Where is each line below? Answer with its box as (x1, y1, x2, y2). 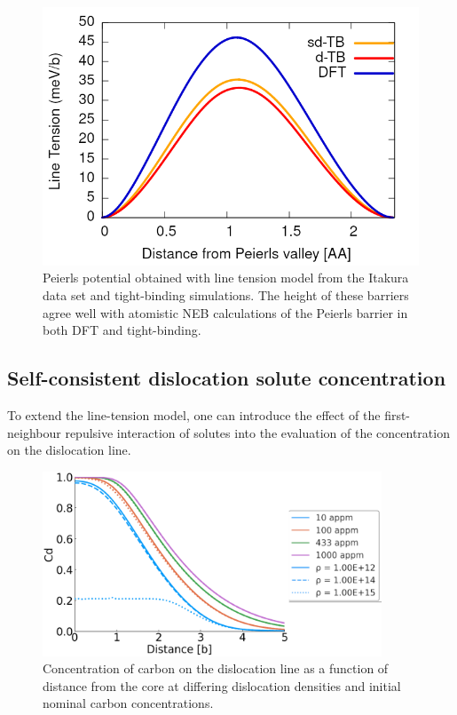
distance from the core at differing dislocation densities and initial (43, 676, 401, 695)
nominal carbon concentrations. (43, 694, 214, 712)
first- (384, 405, 411, 424)
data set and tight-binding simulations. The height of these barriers (43, 285, 409, 304)
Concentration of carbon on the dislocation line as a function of (43, 659, 389, 678)
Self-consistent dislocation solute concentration (7, 364, 446, 392)
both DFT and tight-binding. (43, 321, 201, 339)
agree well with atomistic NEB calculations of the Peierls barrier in (43, 303, 408, 322)
